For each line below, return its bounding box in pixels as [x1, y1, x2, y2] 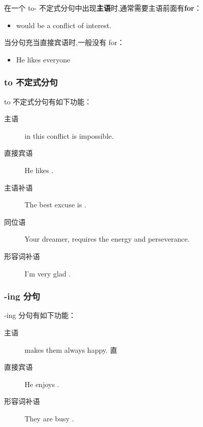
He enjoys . [25, 378, 59, 389]
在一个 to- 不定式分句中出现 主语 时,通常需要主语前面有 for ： [4, 3, 201, 13]
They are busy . [25, 413, 74, 423]
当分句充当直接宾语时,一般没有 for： [4, 37, 125, 48]
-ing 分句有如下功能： [4, 310, 76, 321]
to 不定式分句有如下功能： [4, 96, 92, 106]
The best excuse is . [25, 199, 86, 210]
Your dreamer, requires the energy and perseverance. [25, 233, 190, 244]
